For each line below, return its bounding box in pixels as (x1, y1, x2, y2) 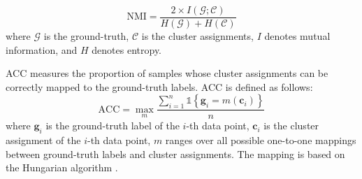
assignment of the (6, 133, 81, 148)
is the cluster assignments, (141, 29, 254, 43)
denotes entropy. (92, 42, 161, 57)
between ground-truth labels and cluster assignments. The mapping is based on (6, 146, 345, 161)
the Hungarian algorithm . (6, 160, 118, 175)
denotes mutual (264, 29, 331, 43)
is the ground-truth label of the (45, 118, 180, 133)
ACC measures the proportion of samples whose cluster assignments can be (6, 66, 328, 80)
